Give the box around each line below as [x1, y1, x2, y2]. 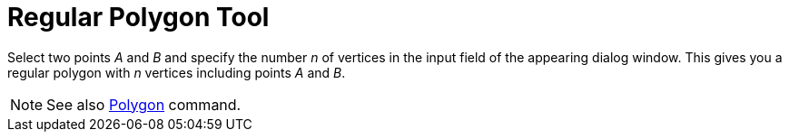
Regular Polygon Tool [7, 2, 270, 32]
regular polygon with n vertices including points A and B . [7, 64, 346, 80]
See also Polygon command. [46, 95, 242, 114]
